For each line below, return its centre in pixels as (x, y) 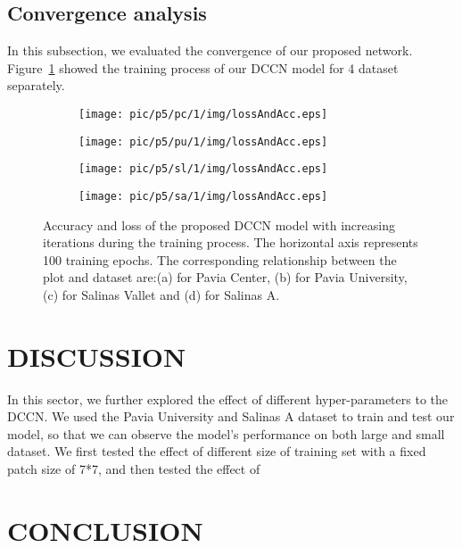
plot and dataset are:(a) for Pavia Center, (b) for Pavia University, (225, 277)
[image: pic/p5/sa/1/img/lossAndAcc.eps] (203, 196)
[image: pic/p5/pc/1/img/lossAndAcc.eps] (203, 114)
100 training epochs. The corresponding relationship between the (220, 259)
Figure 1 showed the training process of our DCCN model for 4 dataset (203, 67)
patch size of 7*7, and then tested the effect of (134, 469)
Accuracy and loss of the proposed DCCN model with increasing (219, 224)
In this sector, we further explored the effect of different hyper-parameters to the (228, 399)
